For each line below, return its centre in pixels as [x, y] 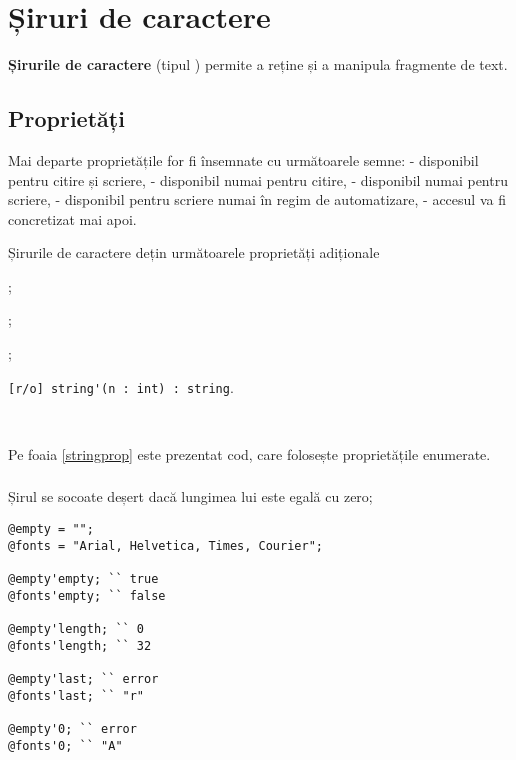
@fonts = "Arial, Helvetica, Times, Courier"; [165, 545]
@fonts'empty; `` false [87, 595]
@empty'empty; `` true [83, 579]
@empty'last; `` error [83, 678]
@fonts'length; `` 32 [80, 645]
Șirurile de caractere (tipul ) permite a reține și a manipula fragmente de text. [258, 64]
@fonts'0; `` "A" [65, 745]
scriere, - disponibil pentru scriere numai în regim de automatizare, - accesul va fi [257, 199]
